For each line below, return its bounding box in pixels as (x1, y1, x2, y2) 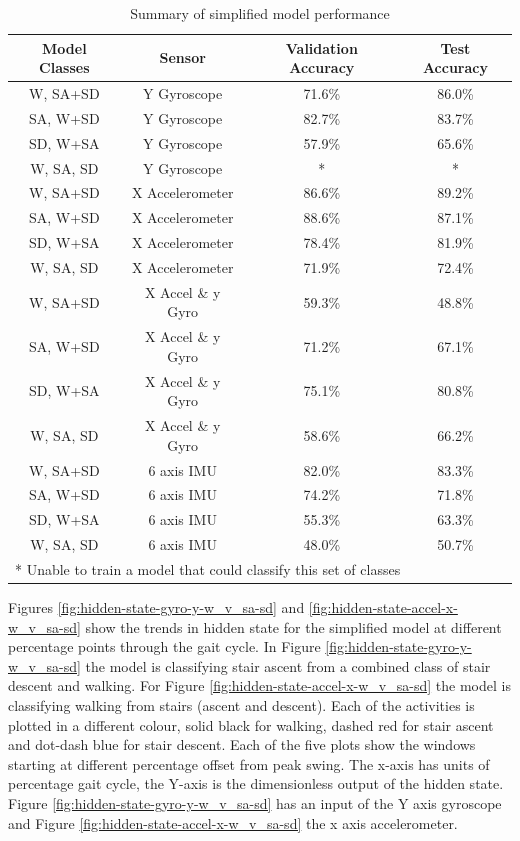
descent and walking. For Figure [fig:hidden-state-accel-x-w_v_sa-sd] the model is (8, 675, 511, 696)
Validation (285, 37, 358, 58)
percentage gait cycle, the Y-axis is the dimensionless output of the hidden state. (8, 773, 504, 794)
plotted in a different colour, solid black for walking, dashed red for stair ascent (8, 714, 494, 735)
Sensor (159, 47, 206, 68)
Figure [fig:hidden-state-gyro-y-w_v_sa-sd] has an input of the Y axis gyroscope (8, 792, 502, 813)
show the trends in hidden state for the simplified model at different (85, 616, 502, 637)
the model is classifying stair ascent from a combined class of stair (85, 655, 491, 676)
